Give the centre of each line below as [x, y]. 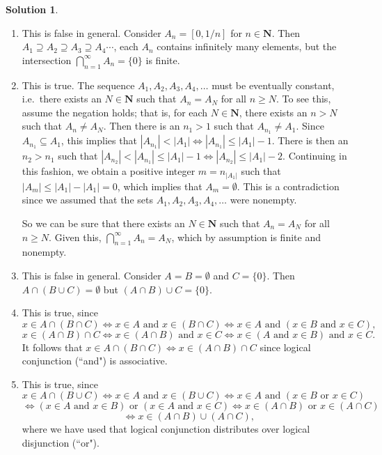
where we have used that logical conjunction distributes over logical [166, 429]
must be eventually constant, [273, 85]
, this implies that [99, 140]
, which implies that [160, 186]
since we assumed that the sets [87, 200]
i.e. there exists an [62, 99]
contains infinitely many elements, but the [247, 46]
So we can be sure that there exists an [103, 223]
